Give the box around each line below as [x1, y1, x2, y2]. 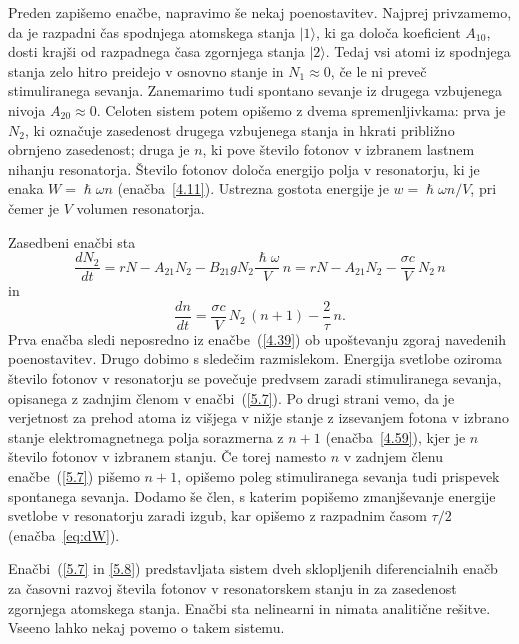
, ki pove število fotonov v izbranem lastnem [202, 139, 475, 160]
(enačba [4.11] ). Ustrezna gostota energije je [117, 178, 389, 199]
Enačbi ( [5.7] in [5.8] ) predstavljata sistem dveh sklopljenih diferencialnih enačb [8, 558, 498, 579]
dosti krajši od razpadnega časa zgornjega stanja [8, 41, 305, 62]
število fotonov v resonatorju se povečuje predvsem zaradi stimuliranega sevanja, [8, 368, 502, 389]
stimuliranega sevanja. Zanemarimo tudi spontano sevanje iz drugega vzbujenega [8, 80, 502, 101]
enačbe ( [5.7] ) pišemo [8, 466, 140, 486]
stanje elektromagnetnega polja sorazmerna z [8, 426, 284, 447]
